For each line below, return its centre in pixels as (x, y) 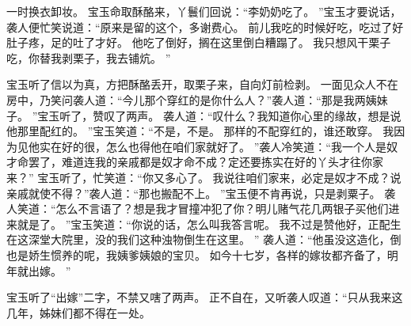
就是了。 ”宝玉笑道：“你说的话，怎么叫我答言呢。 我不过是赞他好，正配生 (209, 224)
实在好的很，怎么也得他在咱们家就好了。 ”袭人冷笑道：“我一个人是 (213, 146)
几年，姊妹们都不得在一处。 (78, 312)
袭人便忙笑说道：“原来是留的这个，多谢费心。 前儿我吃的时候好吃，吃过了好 (205, 27)
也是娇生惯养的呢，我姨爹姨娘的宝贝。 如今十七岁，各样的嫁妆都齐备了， (197, 254)
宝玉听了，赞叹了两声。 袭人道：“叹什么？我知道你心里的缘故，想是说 (219, 115)
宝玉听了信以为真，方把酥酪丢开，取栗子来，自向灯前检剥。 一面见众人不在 (202, 84)
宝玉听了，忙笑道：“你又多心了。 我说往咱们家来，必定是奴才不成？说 (219, 177)
